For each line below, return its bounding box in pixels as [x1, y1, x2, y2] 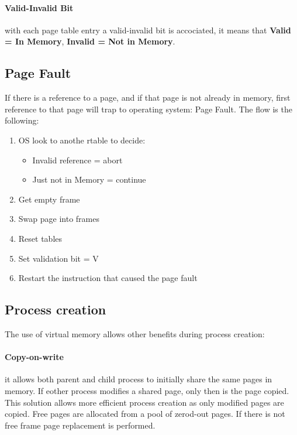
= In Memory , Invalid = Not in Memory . [5, 35, 175, 47]
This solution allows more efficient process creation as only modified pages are [5, 396, 284, 408]
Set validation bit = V [18, 252, 99, 264]
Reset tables [18, 232, 63, 244]
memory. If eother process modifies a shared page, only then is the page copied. [5, 384, 289, 396]
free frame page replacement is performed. [5, 419, 156, 431]
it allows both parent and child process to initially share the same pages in [5, 373, 272, 385]
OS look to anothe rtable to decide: [18, 133, 146, 146]
